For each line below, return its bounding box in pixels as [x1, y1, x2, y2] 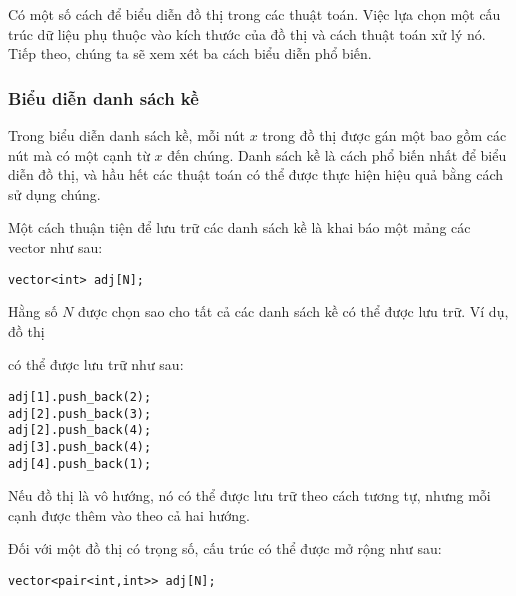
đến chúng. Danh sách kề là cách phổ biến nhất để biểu [167, 144, 507, 165]
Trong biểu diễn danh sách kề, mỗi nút [8, 125, 245, 145]
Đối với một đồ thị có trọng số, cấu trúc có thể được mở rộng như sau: [8, 538, 442, 559]
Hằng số [8, 301, 58, 322]
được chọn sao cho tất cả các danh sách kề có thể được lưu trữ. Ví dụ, [78, 301, 509, 322]
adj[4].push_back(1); [8, 456, 152, 471]
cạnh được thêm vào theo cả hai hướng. [8, 504, 250, 525]
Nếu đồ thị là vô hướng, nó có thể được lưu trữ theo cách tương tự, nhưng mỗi [8, 485, 491, 506]
